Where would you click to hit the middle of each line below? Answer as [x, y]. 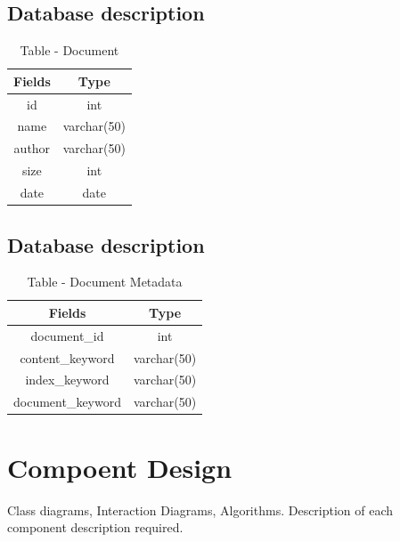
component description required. [95, 527]
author [32, 148]
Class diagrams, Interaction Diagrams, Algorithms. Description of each [200, 510]
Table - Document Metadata [105, 282]
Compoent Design [120, 467]
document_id [67, 335]
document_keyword [67, 402]
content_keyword [67, 357]
